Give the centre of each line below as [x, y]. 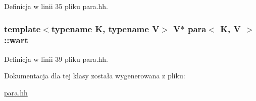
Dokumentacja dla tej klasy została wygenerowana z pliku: [95, 76]
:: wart [16, 40]
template [22, 28]
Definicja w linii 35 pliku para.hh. [56, 6]
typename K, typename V [105, 28]
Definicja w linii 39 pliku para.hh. [56, 59]
